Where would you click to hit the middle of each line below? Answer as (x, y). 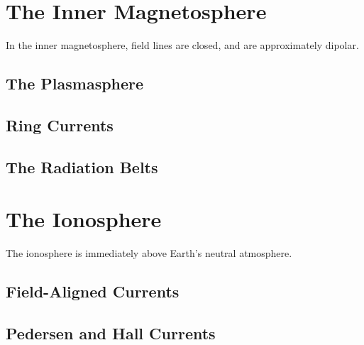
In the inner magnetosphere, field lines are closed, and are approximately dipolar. (182, 45)
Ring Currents (60, 125)
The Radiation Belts (82, 166)
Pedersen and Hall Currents (111, 333)
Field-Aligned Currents (93, 291)
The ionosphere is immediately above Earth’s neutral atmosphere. (149, 253)
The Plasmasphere (75, 83)
